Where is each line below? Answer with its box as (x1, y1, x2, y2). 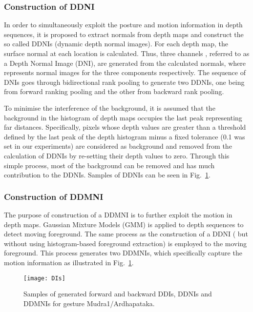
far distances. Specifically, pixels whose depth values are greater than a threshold (4, 122, 246, 132)
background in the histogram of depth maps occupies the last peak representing (4, 112, 242, 122)
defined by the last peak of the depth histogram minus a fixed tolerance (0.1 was (4, 131, 245, 141)
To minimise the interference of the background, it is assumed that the (4, 102, 215, 113)
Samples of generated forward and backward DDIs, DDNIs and (23, 289, 212, 299)
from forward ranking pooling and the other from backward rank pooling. (4, 86, 224, 97)
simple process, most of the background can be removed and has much (4, 160, 215, 170)
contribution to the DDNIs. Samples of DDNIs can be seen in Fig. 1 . (4, 170, 211, 180)
